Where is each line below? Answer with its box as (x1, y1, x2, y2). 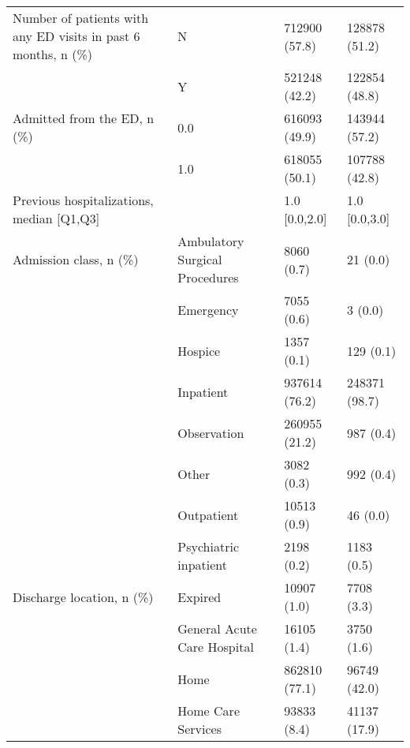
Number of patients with (13, 9, 149, 27)
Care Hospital (177, 638, 254, 656)
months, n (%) (13, 45, 92, 63)
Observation (177, 423, 244, 442)
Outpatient (177, 505, 239, 524)
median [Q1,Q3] (13, 209, 100, 227)
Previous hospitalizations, (13, 191, 154, 209)
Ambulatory (177, 232, 244, 250)
